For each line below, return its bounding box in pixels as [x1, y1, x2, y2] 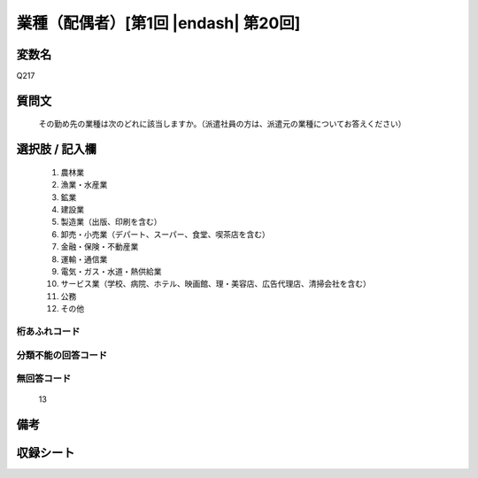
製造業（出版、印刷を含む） [60, 217, 162, 227]
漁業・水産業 [60, 180, 108, 190]
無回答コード [16, 373, 72, 385]
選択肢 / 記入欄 [16, 142, 97, 157]
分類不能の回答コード [16, 349, 108, 361]
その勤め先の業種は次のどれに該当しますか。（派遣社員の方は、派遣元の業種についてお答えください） [38, 119, 406, 129]
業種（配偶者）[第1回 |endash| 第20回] [16, 13, 301, 33]
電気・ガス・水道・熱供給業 [60, 266, 162, 276]
